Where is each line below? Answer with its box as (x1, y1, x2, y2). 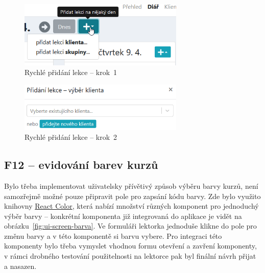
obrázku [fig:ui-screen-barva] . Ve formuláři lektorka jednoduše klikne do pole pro (4, 220, 257, 231)
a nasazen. (4, 260, 37, 271)
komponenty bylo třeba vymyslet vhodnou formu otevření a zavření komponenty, (4, 240, 257, 251)
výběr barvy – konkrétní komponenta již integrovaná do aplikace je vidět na (4, 210, 242, 221)
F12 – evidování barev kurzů (4, 157, 158, 172)
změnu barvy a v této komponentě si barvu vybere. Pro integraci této (4, 230, 222, 241)
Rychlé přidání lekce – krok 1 (25, 67, 117, 78)
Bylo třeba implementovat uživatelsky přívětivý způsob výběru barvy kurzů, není (4, 180, 258, 191)
